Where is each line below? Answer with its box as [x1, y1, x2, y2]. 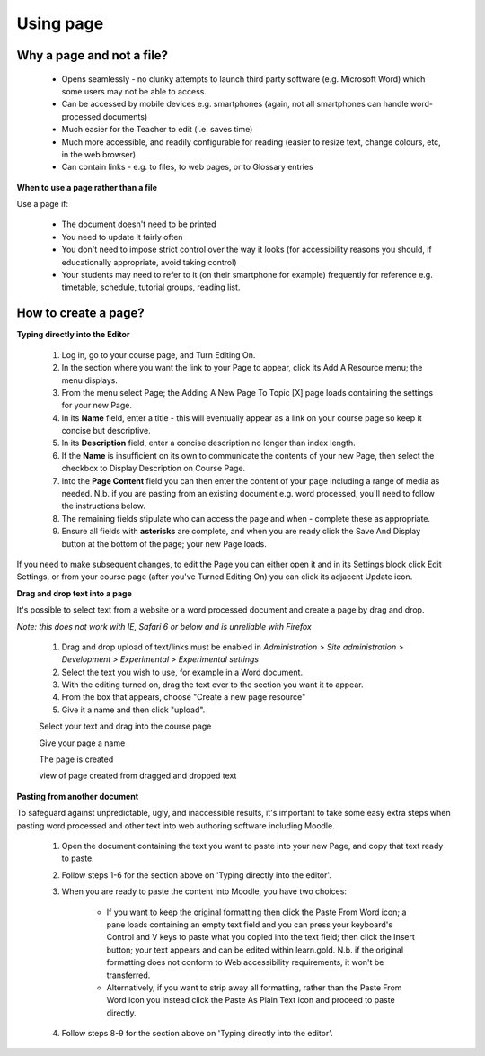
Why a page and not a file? [16, 48, 169, 63]
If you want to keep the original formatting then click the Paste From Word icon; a [106, 907, 407, 917]
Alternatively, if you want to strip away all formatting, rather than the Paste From [106, 981, 402, 993]
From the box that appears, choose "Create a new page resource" [61, 692, 306, 703]
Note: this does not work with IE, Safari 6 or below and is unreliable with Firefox [16, 621, 312, 631]
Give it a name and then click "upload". [61, 704, 206, 715]
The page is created [39, 754, 114, 765]
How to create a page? [16, 306, 145, 321]
